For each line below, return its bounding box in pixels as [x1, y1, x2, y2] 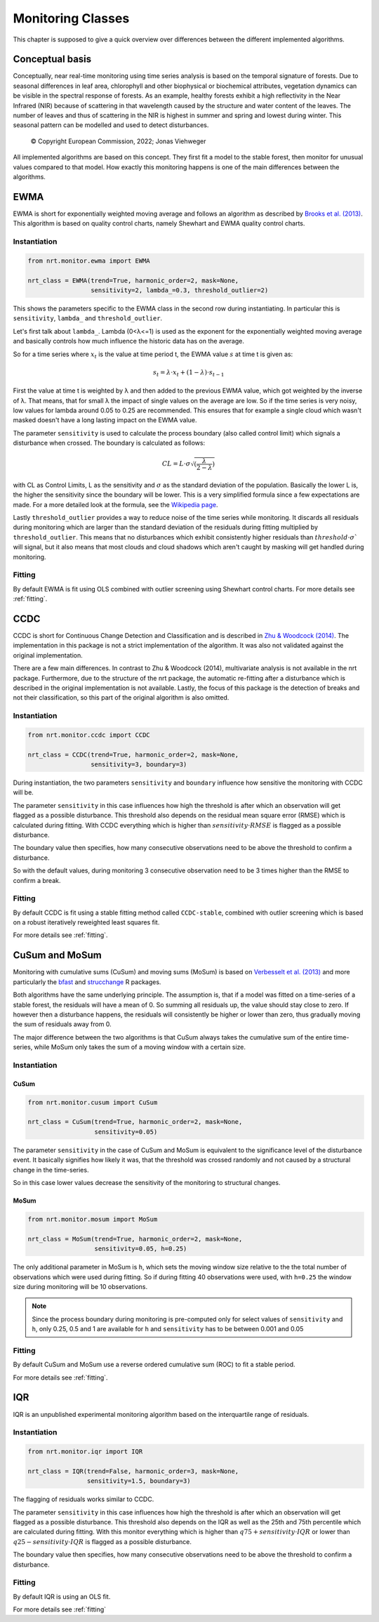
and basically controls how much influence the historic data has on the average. [13, 337, 245, 346]
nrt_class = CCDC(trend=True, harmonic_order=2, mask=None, [27, 750, 239, 759]
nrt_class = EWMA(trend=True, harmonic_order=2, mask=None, [27, 276, 239, 284]
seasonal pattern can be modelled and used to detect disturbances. [13, 121, 209, 129]
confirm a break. [13, 876, 61, 884]
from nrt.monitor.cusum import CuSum [27, 1098, 158, 1106]
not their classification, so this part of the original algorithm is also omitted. [13, 693, 230, 702]
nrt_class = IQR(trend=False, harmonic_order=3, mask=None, [27, 1467, 239, 1475]
